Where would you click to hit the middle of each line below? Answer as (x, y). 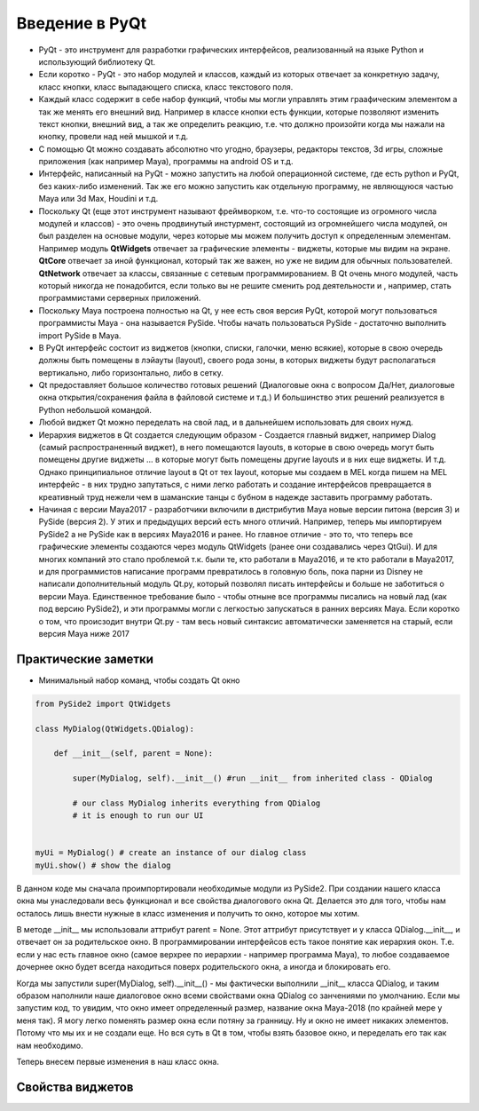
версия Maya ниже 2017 (84, 633)
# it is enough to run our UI (138, 816)
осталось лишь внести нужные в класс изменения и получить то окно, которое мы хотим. (188, 913)
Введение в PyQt (81, 23)
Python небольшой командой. (95, 409)
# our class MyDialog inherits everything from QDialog (196, 803)
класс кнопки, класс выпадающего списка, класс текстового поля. (166, 87)
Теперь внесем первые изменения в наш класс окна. (118, 1061)
